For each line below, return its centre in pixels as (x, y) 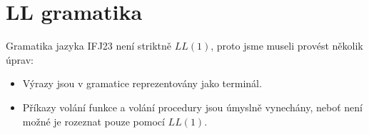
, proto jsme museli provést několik (287, 46)
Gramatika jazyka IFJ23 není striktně (89, 46)
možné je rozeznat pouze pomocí (93, 121)
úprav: (20, 59)
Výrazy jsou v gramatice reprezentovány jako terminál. (142, 83)
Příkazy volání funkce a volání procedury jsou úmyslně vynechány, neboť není (192, 107)
